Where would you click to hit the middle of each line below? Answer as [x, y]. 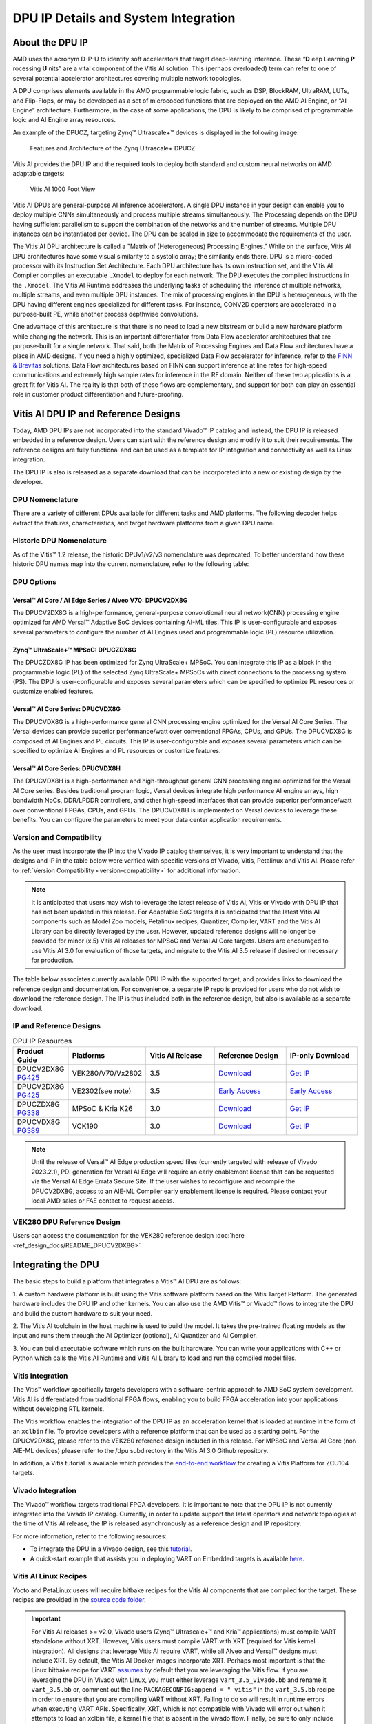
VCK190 [85, 1126]
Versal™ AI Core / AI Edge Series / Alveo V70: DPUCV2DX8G [100, 600]
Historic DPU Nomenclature [60, 541]
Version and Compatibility [58, 837]
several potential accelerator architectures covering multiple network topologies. [127, 78]
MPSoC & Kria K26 [103, 1109]
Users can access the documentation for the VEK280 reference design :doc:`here [128, 1236]
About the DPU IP [51, 42]
